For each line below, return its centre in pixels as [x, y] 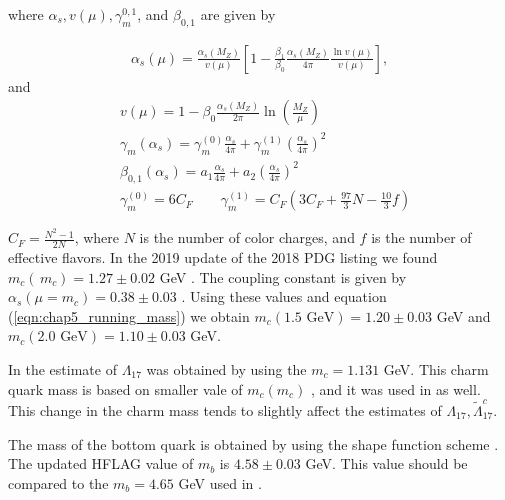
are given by [238, 14]
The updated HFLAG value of [101, 463]
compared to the [58, 482]
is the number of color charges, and [247, 237]
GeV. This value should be [386, 463]
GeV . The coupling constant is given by [283, 276]
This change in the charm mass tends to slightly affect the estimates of [225, 409]
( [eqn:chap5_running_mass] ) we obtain [129, 315]
